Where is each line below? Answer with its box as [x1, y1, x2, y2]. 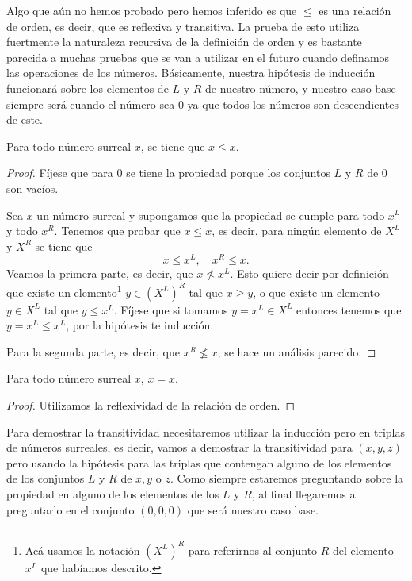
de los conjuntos [6, 470, 85, 487]
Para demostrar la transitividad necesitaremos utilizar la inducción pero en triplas [6, 423, 405, 440]
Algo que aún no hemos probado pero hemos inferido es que [6, 2, 297, 18]
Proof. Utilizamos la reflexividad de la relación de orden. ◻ [6, 397, 296, 414]
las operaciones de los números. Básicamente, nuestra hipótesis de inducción [6, 64, 376, 81]
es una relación [319, 2, 391, 18]
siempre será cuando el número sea [6, 95, 175, 112]
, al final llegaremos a [251, 485, 356, 502]
